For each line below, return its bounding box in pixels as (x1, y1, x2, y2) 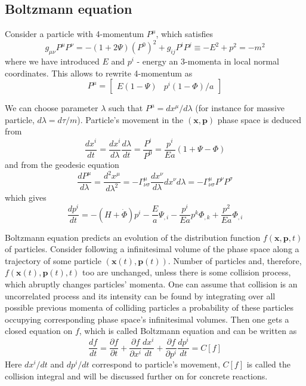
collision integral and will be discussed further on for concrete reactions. (5, 369, 268, 382)
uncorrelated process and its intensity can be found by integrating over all (5, 289, 276, 302)
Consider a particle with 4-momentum (5, 27, 144, 40)
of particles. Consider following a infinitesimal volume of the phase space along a (5, 243, 299, 255)
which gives (5, 191, 47, 204)
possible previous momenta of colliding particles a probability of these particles (5, 301, 294, 314)
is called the (246, 357, 290, 370)
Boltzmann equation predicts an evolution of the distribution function (5, 231, 261, 243)
